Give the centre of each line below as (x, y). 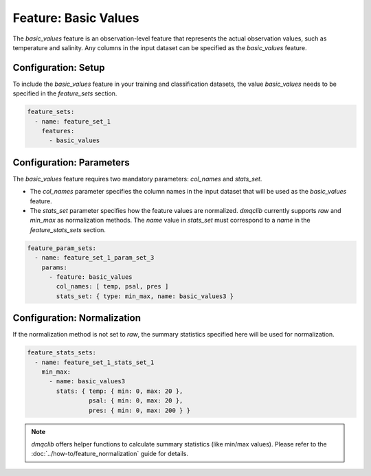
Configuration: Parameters (71, 162)
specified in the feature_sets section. (65, 93)
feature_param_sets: (61, 248)
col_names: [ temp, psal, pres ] (112, 286)
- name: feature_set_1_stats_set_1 (94, 362)
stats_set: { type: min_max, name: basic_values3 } (145, 296)
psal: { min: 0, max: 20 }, (136, 401)
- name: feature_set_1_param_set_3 (94, 258)
